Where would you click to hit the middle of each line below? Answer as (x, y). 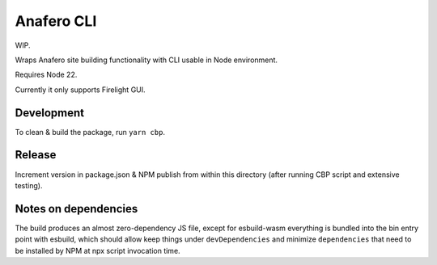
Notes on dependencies (76, 209)
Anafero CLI (56, 21)
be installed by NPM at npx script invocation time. (98, 250)
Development (50, 113)
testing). (29, 185)
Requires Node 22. (46, 75)
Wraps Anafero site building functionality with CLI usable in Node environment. (146, 60)
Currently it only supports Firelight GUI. (80, 90)
